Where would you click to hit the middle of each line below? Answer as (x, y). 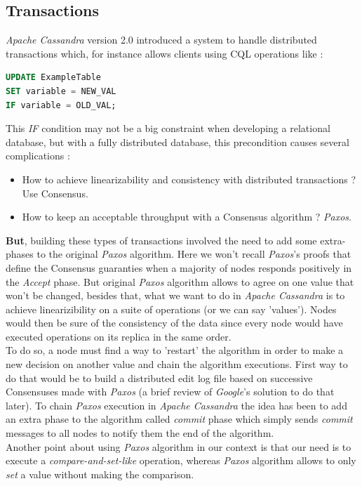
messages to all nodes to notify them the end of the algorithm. (140, 433)
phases (20, 254)
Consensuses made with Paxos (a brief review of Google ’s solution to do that (170, 392)
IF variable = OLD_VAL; (61, 105)
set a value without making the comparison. (100, 474)
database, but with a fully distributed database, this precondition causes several (177, 142)
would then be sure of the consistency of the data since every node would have (174, 323)
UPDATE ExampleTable (54, 78)
